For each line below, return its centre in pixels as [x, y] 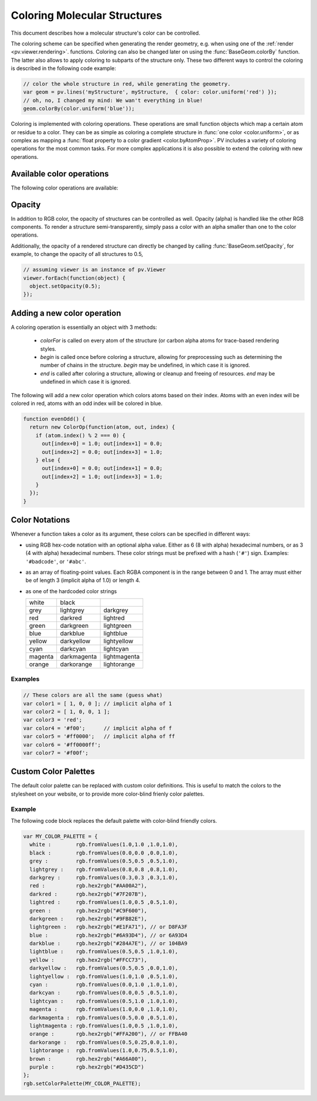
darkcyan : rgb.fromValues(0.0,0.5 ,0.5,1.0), [104, 993]
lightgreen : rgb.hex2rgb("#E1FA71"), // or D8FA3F [109, 927]
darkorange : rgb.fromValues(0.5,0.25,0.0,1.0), [104, 1042]
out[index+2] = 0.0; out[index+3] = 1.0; [102, 452]
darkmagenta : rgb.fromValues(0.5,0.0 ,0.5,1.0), [104, 1017]
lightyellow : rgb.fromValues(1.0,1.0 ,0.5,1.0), [104, 976]
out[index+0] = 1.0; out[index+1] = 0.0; [102, 444]
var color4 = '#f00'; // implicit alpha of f [98, 728]
